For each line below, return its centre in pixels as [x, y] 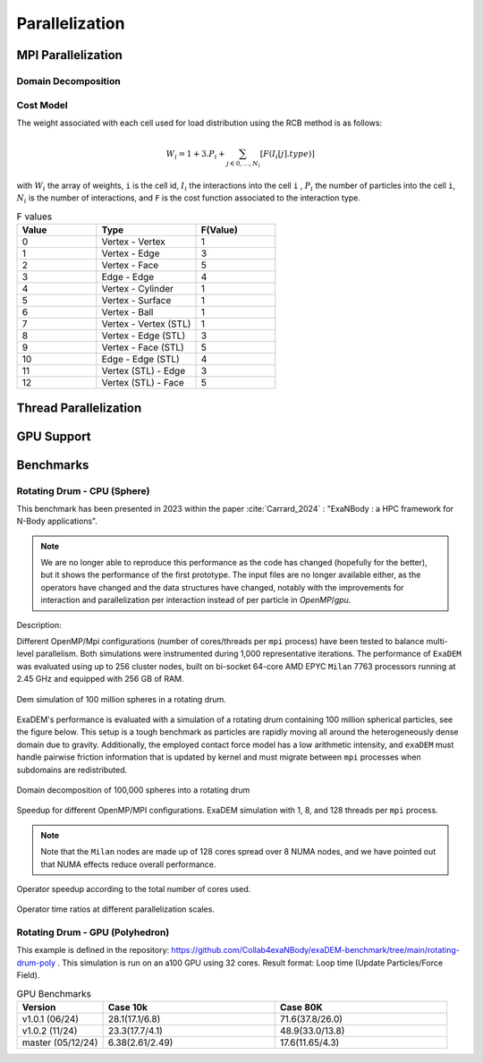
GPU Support [54, 436]
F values [34, 217]
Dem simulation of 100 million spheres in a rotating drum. [122, 699]
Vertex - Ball [127, 312]
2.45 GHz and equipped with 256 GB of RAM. [100, 679]
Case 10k [127, 1007]
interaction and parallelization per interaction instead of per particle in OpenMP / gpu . [196, 600]
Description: [39, 625]
